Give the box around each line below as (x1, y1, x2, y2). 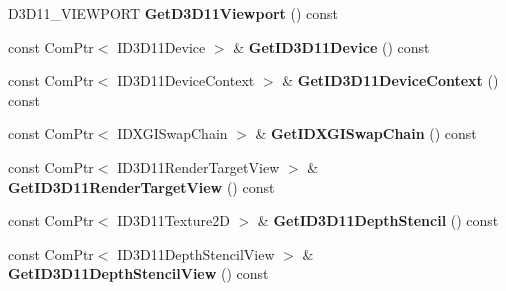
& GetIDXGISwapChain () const (255, 123, 477, 144)
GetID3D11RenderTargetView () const (8, 176, 275, 197)
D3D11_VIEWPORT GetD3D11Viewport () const (8, 3, 339, 23)
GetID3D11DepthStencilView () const (8, 263, 269, 284)
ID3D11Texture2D (117, 210, 230, 231)
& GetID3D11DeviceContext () (282, 70, 499, 91)
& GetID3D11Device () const (233, 36, 430, 57)
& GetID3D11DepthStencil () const (257, 210, 499, 231)
